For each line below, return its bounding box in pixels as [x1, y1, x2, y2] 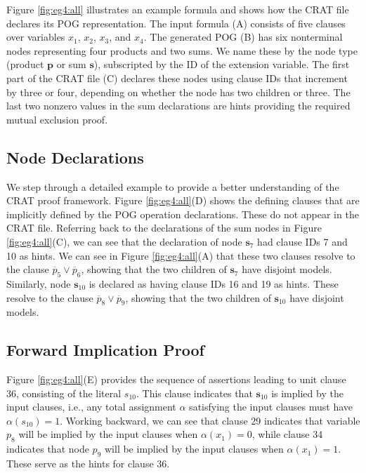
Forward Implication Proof [6, 339, 204, 361]
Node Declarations [6, 146, 144, 168]
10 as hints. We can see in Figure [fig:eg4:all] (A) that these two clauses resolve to [6, 248, 355, 262]
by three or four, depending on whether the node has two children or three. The [6, 84, 351, 99]
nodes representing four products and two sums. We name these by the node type [6, 43, 358, 58]
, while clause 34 [251, 427, 323, 441]
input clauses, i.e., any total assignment [6, 399, 176, 414]
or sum [56, 57, 86, 72]
